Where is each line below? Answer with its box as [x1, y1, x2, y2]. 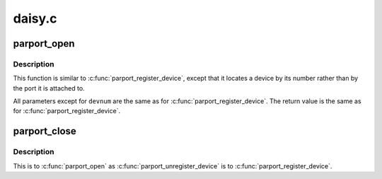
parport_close [13, 125, 77, 137]
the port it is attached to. [13, 83, 85, 92]
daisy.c [13, 11, 57, 26]
